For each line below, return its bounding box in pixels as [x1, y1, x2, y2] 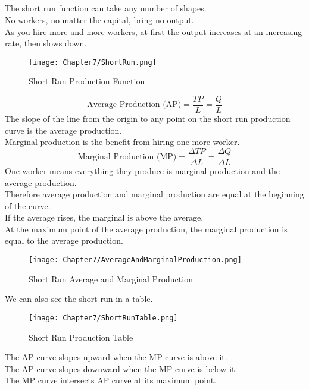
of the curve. [5, 199, 51, 212]
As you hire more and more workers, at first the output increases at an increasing [5, 25, 302, 37]
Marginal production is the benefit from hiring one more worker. [5, 136, 240, 148]
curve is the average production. [5, 124, 122, 136]
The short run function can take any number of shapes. [5, 2, 207, 14]
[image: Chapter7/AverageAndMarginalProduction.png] [29, 256, 242, 265]
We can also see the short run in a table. [5, 292, 153, 305]
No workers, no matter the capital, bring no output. [5, 13, 194, 26]
